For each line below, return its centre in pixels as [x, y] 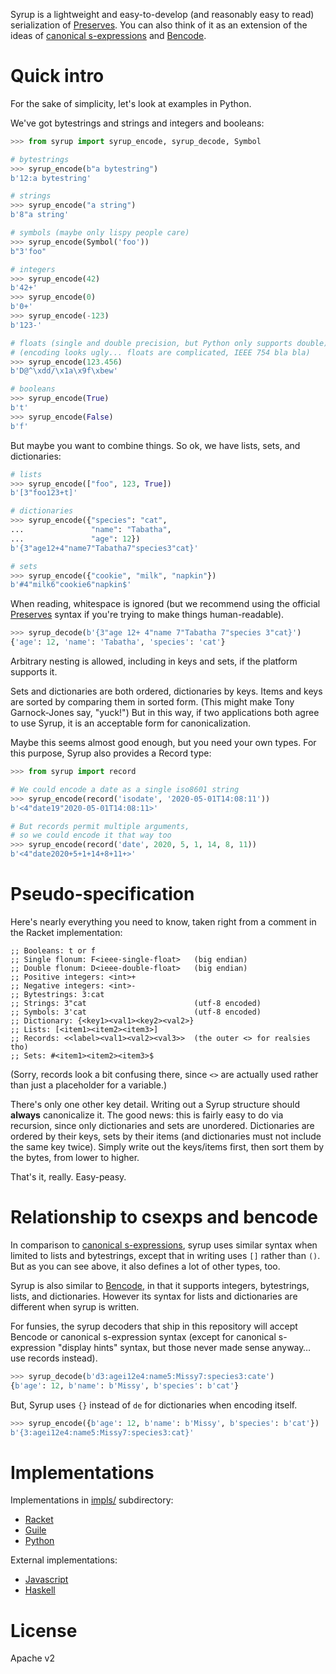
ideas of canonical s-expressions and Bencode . [108, 35]
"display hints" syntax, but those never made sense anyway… [185, 1347]
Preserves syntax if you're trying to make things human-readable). [147, 615]
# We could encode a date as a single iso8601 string [125, 789]
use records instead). [54, 1358]
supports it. [34, 672]
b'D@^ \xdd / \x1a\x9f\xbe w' [64, 371]
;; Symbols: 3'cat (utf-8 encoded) [136, 1012]
